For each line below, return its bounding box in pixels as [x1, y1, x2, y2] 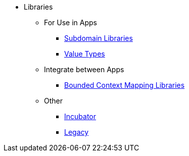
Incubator [64, 112, 96, 121]
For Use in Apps [44, 18, 98, 27]
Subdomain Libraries [64, 34, 133, 42]
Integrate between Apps [44, 65, 124, 74]
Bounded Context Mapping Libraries [64, 81, 185, 89]
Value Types [64, 49, 105, 58]
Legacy [64, 128, 89, 136]
